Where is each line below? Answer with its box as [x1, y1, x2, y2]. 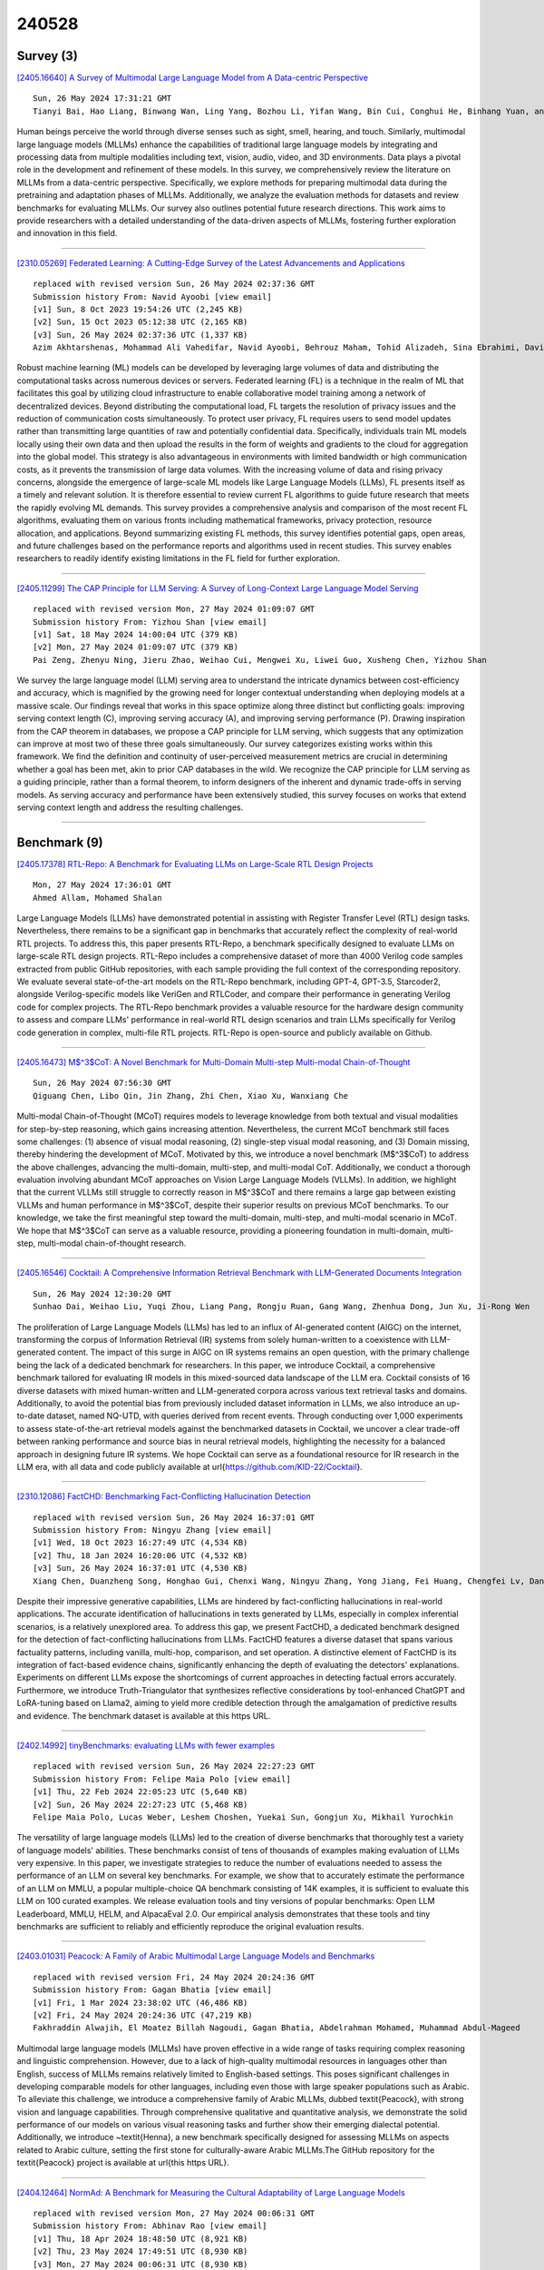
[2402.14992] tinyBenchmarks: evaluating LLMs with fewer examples [16, 1740, 276, 1751]
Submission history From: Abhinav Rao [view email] [33, 2221, 267, 2231]
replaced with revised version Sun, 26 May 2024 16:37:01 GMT [33, 1512, 316, 1523]
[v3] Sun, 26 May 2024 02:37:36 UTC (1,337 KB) [33, 330, 248, 340]
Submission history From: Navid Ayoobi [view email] [33, 291, 272, 301]
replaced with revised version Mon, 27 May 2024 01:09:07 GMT [33, 604, 316, 615]
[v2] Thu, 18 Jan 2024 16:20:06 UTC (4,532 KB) [33, 1550, 248, 1561]
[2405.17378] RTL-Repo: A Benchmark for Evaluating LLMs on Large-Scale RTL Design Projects [16, 858, 374, 869]
